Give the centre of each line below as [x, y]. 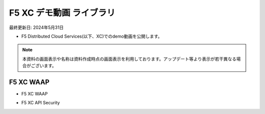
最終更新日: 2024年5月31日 [36, 27]
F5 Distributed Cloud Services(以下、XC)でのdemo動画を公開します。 [92, 36]
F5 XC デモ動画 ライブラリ [62, 13]
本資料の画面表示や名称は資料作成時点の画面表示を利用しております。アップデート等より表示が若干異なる [129, 59]
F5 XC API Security [40, 103]
